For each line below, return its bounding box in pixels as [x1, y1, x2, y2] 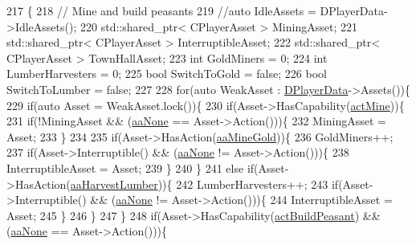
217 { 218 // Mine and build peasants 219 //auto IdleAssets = [6, 2, 316, 18]
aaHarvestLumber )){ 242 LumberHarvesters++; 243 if [70, 175, 339, 192]
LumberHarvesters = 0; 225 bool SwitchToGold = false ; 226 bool [6, 65, 327, 82]
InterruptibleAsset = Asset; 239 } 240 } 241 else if [6, 159, 255, 176]
